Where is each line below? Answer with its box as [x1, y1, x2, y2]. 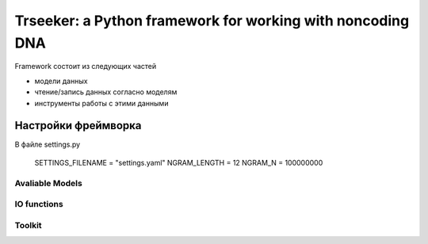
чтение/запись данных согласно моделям [34, 87, 178, 97]
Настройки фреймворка [14, 119, 142, 132]
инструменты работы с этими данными [34, 98, 169, 108]
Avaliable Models [14, 177, 82, 189]
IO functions [14, 199, 63, 210]
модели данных [34, 76, 88, 86]
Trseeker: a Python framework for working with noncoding [14, 12, 410, 29]
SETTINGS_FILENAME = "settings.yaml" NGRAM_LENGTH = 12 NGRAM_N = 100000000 [34, 158, 323, 167]
